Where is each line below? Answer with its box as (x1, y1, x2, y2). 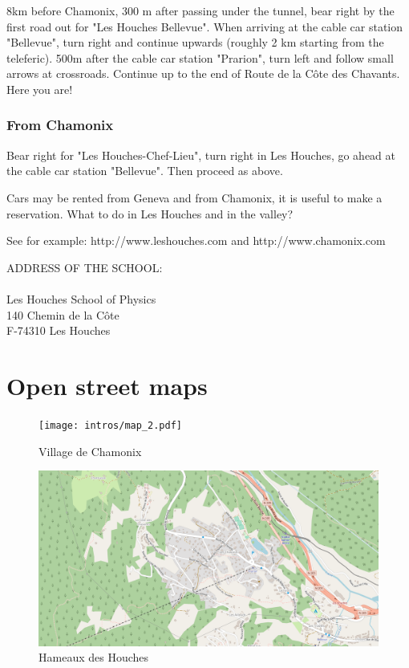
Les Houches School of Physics (6, 290, 156, 307)
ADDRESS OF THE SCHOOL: (6, 259, 163, 275)
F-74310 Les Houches (6, 322, 111, 339)
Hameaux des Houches (38, 649, 149, 666)
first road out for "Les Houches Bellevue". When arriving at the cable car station (6, 18, 403, 35)
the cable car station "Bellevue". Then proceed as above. (6, 162, 283, 179)
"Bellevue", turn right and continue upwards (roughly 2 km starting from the (6, 34, 384, 51)
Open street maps (6, 369, 208, 401)
